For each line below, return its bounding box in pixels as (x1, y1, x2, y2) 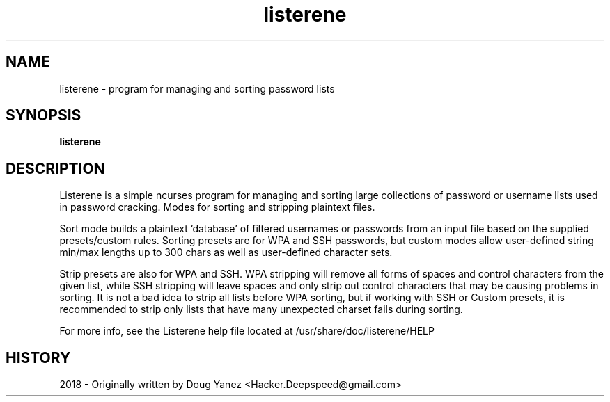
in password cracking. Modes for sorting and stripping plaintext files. (59, 201, 375, 214)
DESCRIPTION (6, 159, 105, 177)
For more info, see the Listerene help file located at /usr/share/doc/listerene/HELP (59, 325, 435, 337)
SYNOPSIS (6, 106, 81, 124)
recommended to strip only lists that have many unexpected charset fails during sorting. (59, 303, 463, 316)
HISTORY (6, 348, 71, 367)
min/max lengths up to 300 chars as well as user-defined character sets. (59, 246, 393, 259)
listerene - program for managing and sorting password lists (59, 82, 335, 95)
